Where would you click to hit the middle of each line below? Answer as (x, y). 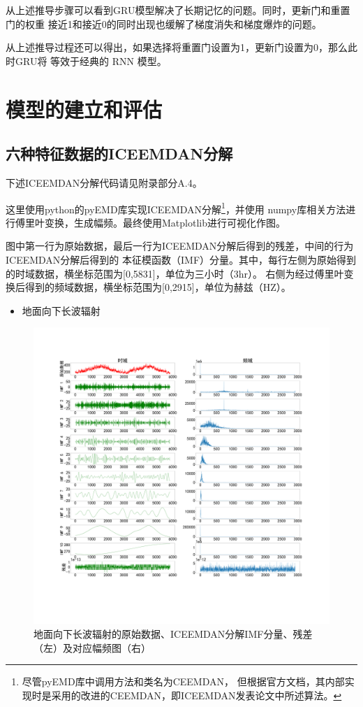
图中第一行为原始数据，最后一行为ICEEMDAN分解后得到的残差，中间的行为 (180, 246)
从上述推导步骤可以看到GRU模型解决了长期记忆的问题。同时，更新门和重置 (178, 10)
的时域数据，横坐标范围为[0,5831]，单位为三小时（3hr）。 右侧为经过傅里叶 (175, 273)
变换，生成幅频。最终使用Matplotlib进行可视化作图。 (165, 222)
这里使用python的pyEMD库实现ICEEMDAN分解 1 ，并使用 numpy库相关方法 (176, 208)
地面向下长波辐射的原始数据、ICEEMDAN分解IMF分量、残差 (173, 633)
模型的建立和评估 (84, 109)
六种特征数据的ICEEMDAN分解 (119, 153)
